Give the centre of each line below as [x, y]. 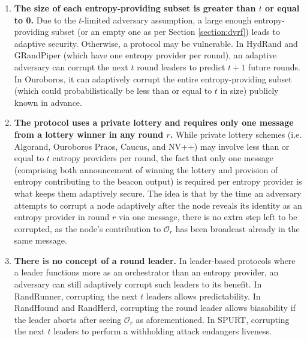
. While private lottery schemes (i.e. [236, 134]
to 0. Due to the [45, 20]
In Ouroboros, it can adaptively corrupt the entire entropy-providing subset [153, 78]
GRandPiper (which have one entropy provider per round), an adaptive [145, 55]
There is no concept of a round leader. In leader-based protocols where [155, 260]
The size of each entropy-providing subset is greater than [135, 8]
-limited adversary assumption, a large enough [167, 20]
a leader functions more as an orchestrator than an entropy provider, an [146, 272]
